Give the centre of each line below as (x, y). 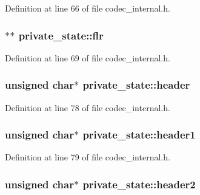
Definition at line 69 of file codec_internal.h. (88, 57)
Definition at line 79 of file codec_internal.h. (88, 157)
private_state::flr (61, 35)
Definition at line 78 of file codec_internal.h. (88, 107)
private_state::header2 (139, 184)
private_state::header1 (139, 135)
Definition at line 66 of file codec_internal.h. (88, 8)
